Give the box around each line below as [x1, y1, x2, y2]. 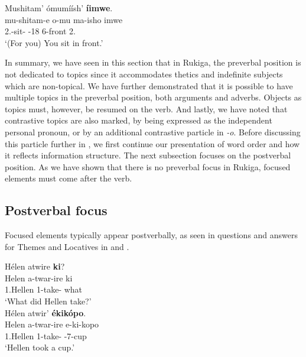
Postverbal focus [5, 201, 108, 219]
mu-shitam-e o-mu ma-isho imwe [5, 13, 123, 25]
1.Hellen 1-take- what [5, 283, 83, 296]
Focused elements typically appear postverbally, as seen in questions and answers [5, 229, 298, 241]
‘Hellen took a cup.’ [5, 341, 75, 353]
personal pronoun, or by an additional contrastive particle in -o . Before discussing [5, 125, 301, 138]
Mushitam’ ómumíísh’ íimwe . [5, 2, 113, 14]
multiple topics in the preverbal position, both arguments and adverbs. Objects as [5, 91, 302, 103]
